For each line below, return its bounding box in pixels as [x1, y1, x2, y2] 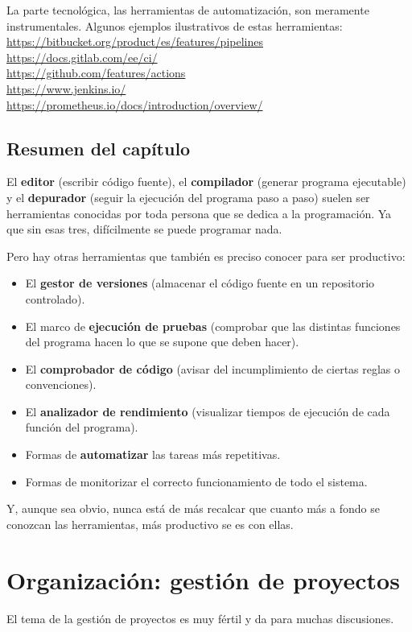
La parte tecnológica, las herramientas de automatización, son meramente [6, 2, 369, 18]
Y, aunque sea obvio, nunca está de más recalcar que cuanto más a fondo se [6, 500, 380, 517]
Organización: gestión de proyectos [6, 563, 400, 596]
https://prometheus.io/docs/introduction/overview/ [6, 96, 263, 113]
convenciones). [25, 376, 97, 393]
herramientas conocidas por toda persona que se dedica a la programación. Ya [6, 204, 392, 221]
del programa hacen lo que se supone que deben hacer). [25, 333, 299, 350]
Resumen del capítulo [6, 135, 191, 160]
